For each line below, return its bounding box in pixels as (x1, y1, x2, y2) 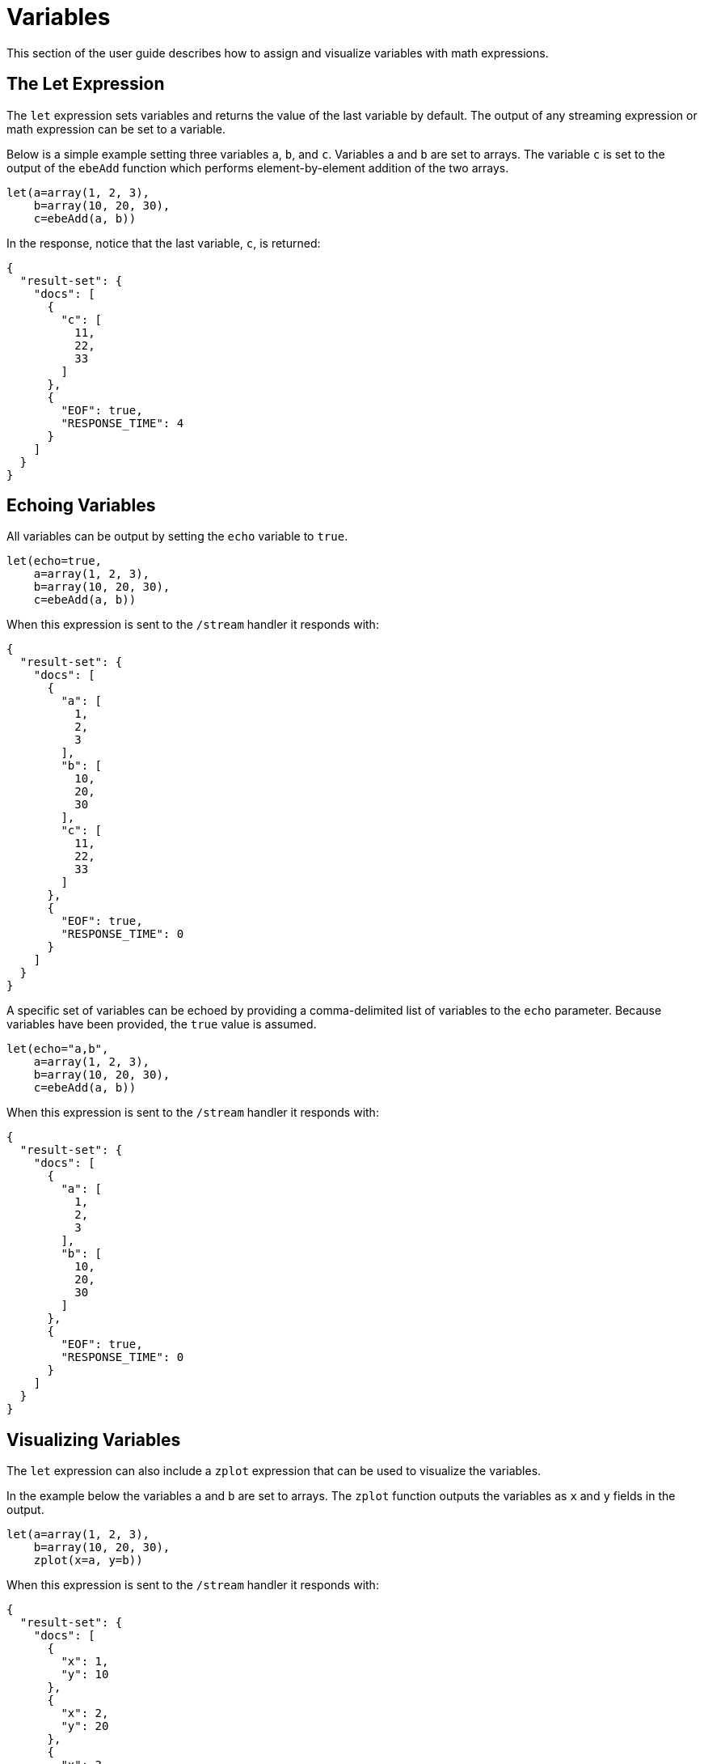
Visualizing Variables (6, 1429, 181, 1450)
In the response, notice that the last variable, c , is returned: (6, 235, 321, 250)
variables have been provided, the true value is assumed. (6, 1017, 317, 1032)
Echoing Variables (6, 495, 156, 516)
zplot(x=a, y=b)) (33, 1554, 143, 1567)
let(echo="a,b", (6, 1042, 109, 1056)
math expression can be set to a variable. (6, 121, 226, 136)
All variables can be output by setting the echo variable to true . (6, 529, 348, 544)
